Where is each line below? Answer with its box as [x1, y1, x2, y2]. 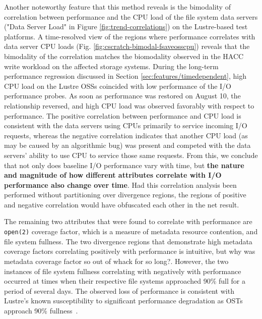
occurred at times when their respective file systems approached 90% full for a [4, 276, 245, 286]
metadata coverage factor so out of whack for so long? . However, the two [4, 255, 229, 266]
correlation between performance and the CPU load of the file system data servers [4, 11, 258, 22]
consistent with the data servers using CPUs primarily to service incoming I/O [4, 120, 247, 131]
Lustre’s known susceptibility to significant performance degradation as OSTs [4, 295, 243, 306]
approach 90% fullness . [4, 305, 78, 315]
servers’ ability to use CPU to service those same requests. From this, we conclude [4, 149, 258, 160]
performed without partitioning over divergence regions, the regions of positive [4, 189, 246, 200]
